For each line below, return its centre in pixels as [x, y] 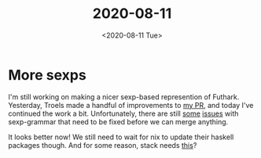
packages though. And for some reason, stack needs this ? [103, 145]
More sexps [47, 75]
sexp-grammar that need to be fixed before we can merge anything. [118, 121]
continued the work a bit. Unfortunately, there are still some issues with [123, 113]
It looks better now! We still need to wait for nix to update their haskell [121, 137]
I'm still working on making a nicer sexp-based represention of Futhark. [124, 97]
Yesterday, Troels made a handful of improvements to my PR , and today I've [131, 105]
